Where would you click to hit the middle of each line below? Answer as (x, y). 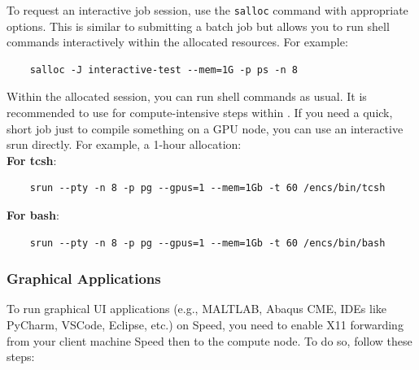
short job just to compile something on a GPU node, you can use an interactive (205, 128)
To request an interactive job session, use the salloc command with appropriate (207, 10)
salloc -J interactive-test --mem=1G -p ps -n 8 (164, 70)
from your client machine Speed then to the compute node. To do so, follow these (209, 340)
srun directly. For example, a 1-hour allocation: (124, 144)
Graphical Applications (84, 279)
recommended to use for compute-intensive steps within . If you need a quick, (200, 113)
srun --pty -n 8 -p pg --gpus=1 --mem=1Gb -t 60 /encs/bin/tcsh (207, 188)
